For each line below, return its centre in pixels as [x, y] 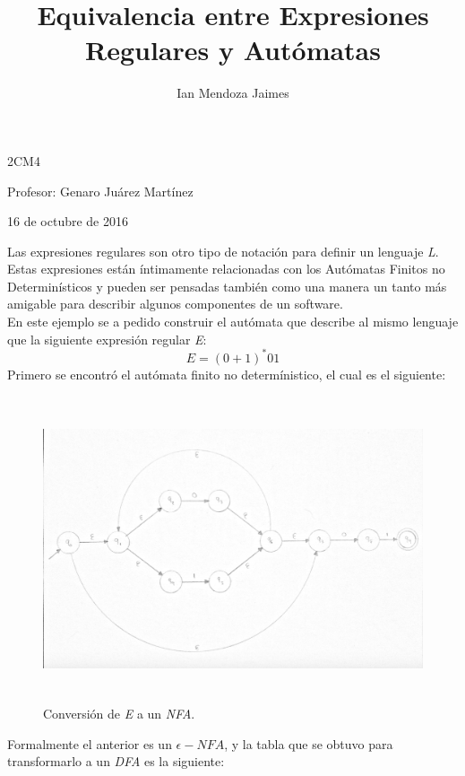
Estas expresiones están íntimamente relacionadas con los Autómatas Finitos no [226, 269]
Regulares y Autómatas [233, 50]
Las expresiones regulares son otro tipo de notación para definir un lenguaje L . [223, 251]
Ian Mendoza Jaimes [233, 93]
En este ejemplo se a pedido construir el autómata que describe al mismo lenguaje [233, 322]
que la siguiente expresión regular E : [107, 339]
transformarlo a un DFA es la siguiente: [116, 761]
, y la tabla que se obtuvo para [309, 743]
